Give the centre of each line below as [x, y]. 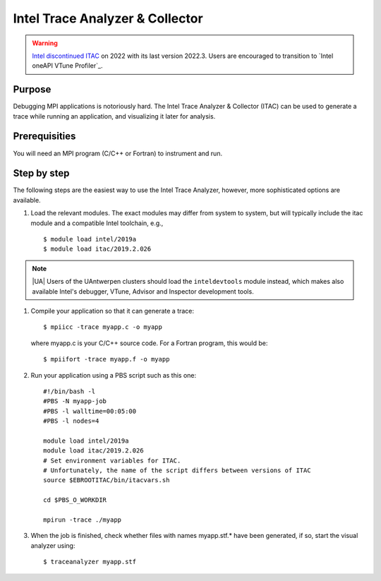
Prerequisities [44, 137]
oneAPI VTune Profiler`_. [67, 66]
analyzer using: [53, 545]
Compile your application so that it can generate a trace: [112, 311]
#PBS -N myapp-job [75, 401]
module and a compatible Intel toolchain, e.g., [97, 223]
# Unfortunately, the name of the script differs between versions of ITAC [177, 471]
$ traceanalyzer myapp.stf [90, 562]
